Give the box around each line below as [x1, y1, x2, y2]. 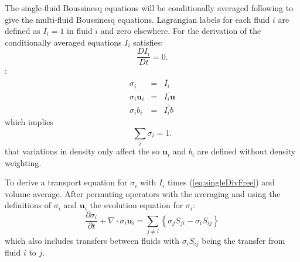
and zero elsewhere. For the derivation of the [100, 25, 261, 37]
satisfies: [133, 36, 163, 48]
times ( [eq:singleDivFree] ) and [167, 176, 275, 188]
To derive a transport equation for [5, 176, 128, 188]
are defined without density [197, 145, 296, 157]
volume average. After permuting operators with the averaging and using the [5, 187, 281, 199]
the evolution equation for [90, 199, 183, 211]
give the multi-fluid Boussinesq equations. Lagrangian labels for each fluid [5, 13, 270, 25]
